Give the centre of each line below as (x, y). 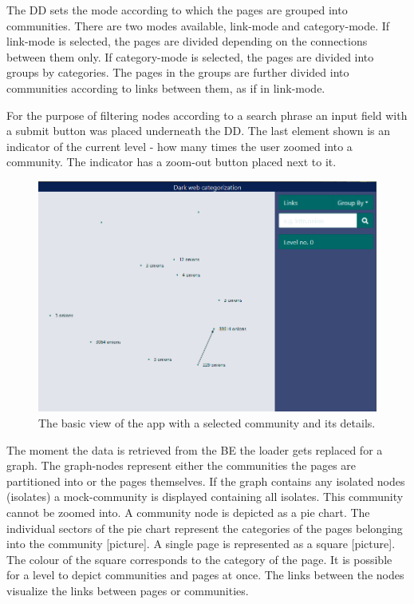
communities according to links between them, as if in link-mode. (166, 87)
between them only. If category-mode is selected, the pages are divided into (190, 56)
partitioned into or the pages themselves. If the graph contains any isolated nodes (206, 481)
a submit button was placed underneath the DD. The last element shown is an (199, 131)
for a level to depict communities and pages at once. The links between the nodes (205, 575)
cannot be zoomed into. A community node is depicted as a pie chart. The (188, 512)
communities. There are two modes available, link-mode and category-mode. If (198, 25)
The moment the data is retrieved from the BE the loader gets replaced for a (195, 449)
